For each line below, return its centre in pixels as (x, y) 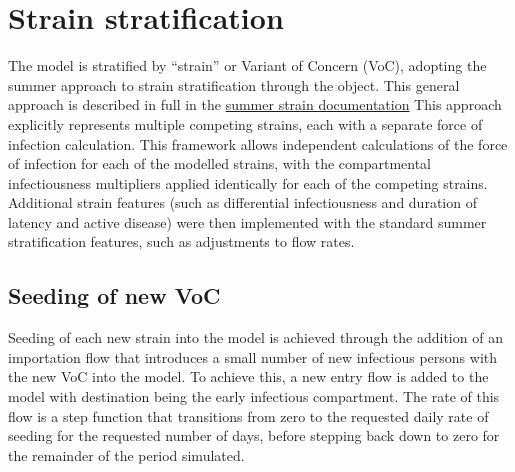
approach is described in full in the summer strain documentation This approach (255, 104)
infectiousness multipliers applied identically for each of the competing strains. (248, 182)
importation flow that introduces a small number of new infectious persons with (253, 356)
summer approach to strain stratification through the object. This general (234, 84)
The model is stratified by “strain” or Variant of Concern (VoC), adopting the (247, 65)
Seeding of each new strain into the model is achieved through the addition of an (255, 337)
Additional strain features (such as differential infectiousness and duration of (242, 202)
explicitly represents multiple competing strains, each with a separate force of (245, 123)
